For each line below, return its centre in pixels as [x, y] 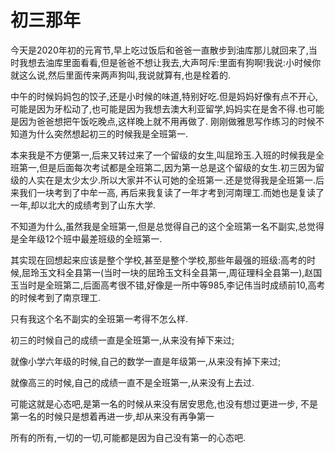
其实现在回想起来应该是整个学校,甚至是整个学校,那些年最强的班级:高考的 [159, 260]
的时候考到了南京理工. [56, 297]
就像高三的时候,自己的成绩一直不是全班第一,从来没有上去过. [132, 382]
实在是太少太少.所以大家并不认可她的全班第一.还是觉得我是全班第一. [176, 180]
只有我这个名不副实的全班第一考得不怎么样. [99, 318]
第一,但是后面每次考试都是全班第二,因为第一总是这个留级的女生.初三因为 [167, 167]
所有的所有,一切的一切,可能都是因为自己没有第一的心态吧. [128, 437]
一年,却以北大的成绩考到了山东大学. [83, 205]
